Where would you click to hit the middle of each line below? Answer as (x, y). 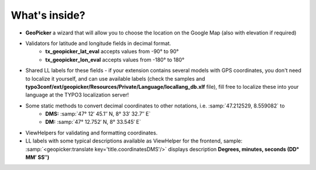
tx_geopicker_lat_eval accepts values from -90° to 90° (112, 51)
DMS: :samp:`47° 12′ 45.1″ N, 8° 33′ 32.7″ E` (98, 114)
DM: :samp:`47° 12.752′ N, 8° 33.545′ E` (93, 122)
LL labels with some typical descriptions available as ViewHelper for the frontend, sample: (134, 141)
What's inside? (48, 15)
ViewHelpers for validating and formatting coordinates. (92, 133)
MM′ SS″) (37, 157)
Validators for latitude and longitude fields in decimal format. (98, 43)
